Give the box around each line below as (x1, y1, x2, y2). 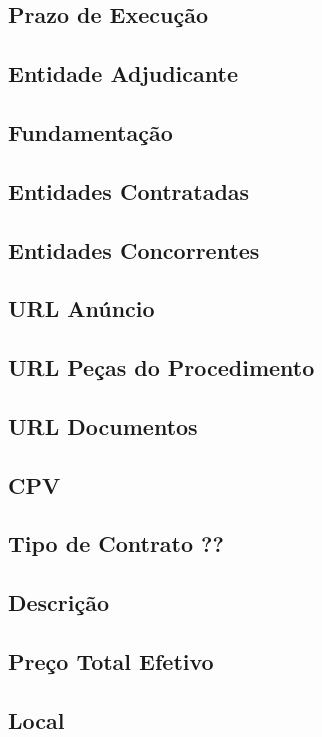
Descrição (8, 587, 110, 618)
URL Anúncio (8, 293, 155, 324)
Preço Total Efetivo (8, 645, 214, 676)
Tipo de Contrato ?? (8, 528, 224, 559)
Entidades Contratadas (8, 175, 250, 206)
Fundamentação (8, 116, 173, 147)
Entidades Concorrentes (8, 234, 260, 265)
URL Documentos (8, 410, 198, 441)
